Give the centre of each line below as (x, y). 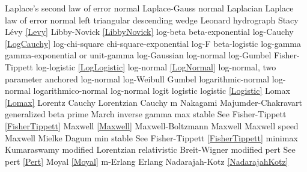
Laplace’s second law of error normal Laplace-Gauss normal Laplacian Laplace (149, 8)
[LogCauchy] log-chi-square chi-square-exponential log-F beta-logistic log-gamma (153, 43)
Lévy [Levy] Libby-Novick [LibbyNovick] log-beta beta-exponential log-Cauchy (149, 32)
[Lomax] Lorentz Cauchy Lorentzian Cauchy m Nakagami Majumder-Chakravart (154, 102)
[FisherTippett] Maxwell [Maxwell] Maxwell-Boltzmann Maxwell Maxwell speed (152, 125)
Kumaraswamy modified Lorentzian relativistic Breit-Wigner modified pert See (150, 149)
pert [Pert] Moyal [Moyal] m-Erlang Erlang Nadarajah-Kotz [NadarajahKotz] (147, 161)
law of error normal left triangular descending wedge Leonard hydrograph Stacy (152, 20)
